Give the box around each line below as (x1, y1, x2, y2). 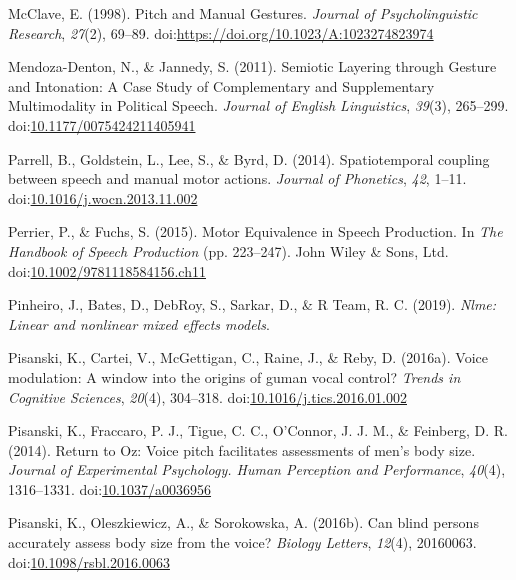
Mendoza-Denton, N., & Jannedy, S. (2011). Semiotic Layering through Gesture (8, 56, 497, 77)
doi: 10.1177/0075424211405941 (8, 114, 196, 135)
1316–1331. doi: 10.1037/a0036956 (8, 478, 212, 499)
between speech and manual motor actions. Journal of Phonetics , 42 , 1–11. (8, 168, 467, 189)
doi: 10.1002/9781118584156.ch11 (8, 260, 206, 281)
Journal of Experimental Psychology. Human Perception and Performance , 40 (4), (8, 459, 506, 480)
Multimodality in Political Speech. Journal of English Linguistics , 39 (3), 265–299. (8, 95, 509, 116)
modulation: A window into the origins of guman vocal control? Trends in (8, 366, 461, 387)
